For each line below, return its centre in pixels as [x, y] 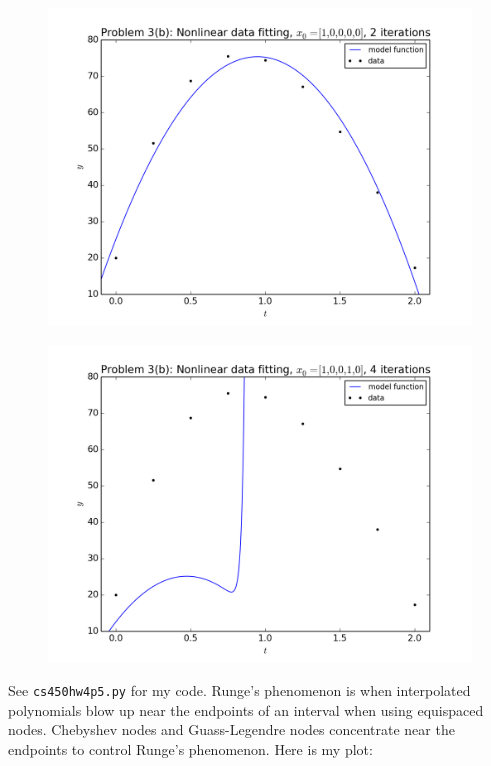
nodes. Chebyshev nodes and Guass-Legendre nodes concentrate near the [231, 729]
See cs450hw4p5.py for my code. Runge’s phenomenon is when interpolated [239, 690]
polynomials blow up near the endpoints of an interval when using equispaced [246, 709]
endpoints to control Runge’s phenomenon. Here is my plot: [190, 749]
